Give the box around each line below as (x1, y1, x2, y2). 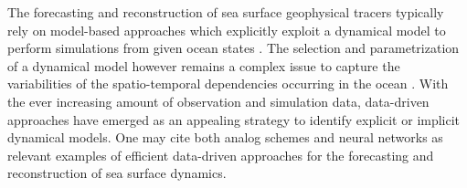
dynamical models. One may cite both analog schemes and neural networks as (7, 128, 443, 147)
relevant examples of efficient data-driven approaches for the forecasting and (7, 145, 434, 164)
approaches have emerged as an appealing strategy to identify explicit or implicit (7, 110, 461, 129)
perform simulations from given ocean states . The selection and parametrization (7, 38, 460, 57)
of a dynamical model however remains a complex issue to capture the (7, 56, 400, 75)
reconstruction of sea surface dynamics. (7, 163, 227, 183)
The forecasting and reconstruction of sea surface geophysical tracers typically (7, 3, 444, 21)
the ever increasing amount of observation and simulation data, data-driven (7, 91, 430, 110)
